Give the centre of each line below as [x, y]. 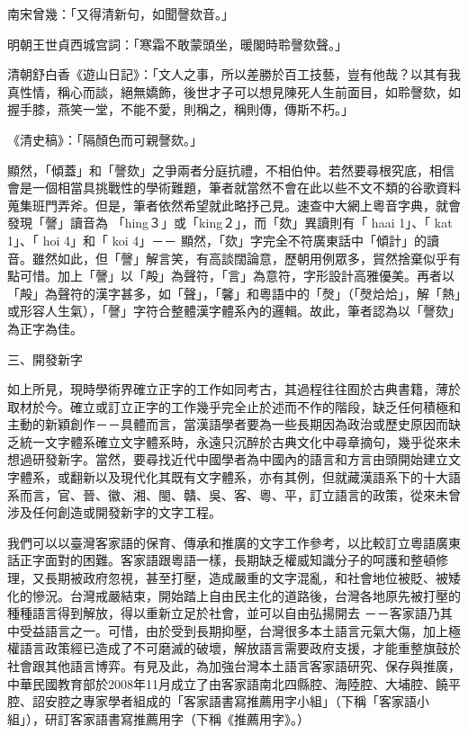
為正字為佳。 [45, 328]
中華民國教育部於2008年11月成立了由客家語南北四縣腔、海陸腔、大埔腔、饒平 [234, 683]
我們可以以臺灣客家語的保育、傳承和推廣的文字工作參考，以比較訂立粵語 [221, 542]
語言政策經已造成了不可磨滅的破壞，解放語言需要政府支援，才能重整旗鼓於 [240, 648]
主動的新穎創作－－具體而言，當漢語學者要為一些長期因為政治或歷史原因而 [228, 424]
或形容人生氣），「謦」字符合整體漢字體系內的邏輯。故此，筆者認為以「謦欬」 [234, 311]
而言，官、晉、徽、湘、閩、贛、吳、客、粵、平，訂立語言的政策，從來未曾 [240, 494]
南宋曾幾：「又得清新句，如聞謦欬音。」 [121, 13]
